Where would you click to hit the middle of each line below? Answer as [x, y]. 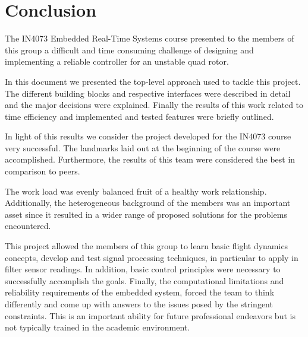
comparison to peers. [43, 171]
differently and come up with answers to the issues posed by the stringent [139, 304]
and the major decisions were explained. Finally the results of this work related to [154, 105]
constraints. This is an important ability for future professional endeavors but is [150, 315]
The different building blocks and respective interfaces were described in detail [148, 93]
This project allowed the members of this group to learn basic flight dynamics [147, 246]
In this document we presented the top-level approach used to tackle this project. [153, 81]
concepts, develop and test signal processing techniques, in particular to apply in [152, 257]
